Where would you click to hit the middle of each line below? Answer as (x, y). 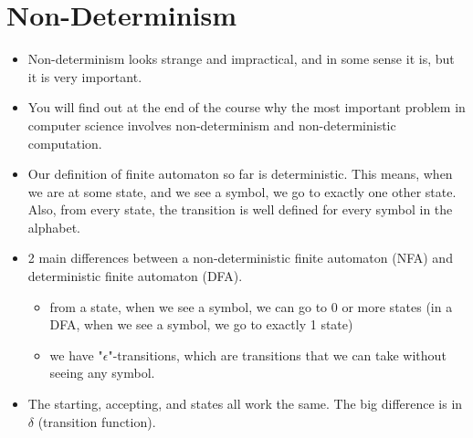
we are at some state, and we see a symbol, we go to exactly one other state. (242, 191)
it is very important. (85, 76)
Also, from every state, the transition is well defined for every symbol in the (240, 209)
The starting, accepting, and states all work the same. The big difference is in (245, 404)
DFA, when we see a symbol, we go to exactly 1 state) (201, 324)
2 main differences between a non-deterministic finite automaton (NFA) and (240, 258)
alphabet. (54, 227)
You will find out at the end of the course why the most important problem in (247, 107)
